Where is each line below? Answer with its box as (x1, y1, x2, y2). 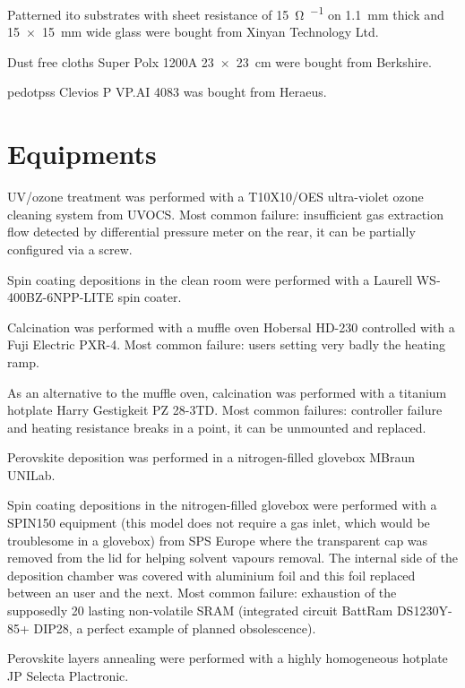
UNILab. (7, 465, 56, 484)
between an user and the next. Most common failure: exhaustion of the (7, 583, 397, 602)
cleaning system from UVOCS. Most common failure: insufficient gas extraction (7, 204, 443, 223)
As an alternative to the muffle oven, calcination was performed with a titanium (7, 383, 447, 401)
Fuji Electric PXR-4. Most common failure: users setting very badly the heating (7, 335, 445, 354)
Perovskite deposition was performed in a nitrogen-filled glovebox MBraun (7, 448, 416, 467)
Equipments (7, 135, 157, 172)
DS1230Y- (396, 601, 452, 620)
